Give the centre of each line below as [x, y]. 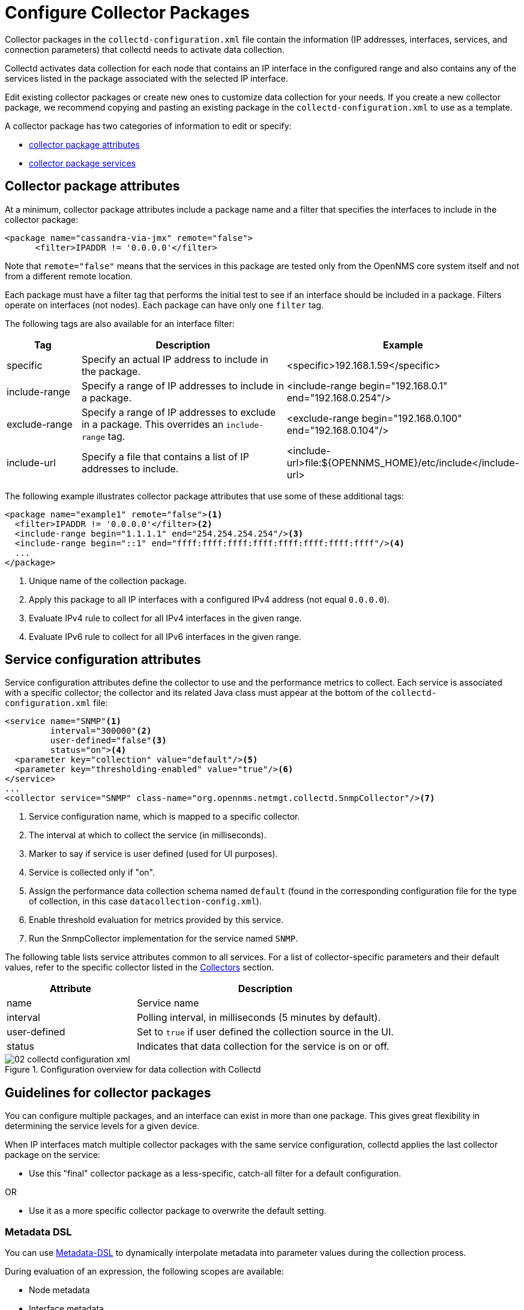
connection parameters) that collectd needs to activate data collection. [145, 49]
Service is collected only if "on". [92, 873]
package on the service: [53, 1155]
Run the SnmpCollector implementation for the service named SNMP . [164, 939]
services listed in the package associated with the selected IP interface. [147, 78]
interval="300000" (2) [101, 731]
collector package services [83, 163]
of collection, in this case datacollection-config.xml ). [145, 901]
